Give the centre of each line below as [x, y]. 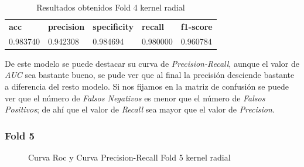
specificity [113, 26]
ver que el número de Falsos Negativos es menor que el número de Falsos [135, 98]
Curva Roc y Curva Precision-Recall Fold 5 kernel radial [129, 157]
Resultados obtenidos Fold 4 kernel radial [111, 7]
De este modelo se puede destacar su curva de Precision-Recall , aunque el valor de [152, 63]
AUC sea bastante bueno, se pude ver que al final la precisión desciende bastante [150, 75]
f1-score [197, 26]
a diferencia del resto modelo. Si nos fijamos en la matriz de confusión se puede [147, 86]
